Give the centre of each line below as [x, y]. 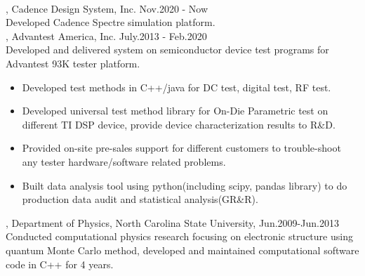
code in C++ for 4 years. [60, 264]
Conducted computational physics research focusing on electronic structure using [179, 236]
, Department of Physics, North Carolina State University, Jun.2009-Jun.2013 [172, 222]
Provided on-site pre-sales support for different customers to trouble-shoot [181, 148]
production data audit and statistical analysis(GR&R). [140, 199]
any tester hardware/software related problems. [124, 161]
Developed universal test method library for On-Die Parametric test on [175, 111]
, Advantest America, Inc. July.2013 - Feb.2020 [106, 35]
